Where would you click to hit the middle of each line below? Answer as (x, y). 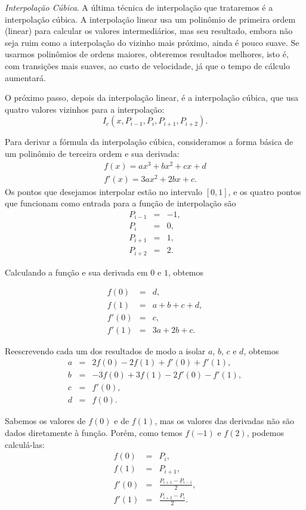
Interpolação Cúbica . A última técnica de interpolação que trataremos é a (139, 7)
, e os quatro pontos (265, 191)
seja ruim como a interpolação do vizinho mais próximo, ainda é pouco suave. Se (152, 42)
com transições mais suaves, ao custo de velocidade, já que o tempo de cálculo (147, 65)
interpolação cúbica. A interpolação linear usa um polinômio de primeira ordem (150, 19)
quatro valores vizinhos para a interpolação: (85, 109)
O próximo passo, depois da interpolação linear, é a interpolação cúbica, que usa (152, 98)
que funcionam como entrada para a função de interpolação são (120, 203)
